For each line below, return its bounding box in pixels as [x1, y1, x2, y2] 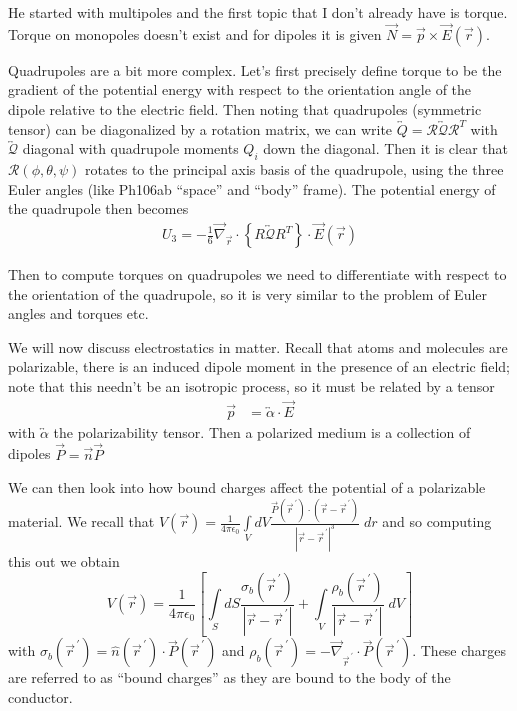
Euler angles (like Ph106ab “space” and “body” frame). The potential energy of [8, 178, 496, 199]
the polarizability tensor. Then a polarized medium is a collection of [53, 421, 471, 442]
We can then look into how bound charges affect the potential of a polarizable [8, 477, 486, 498]
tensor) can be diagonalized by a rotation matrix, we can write [8, 118, 393, 139]
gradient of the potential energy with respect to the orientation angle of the [8, 79, 472, 100]
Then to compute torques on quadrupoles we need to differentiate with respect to [8, 264, 507, 285]
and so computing [382, 511, 492, 532]
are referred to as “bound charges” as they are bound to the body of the [8, 667, 451, 688]
